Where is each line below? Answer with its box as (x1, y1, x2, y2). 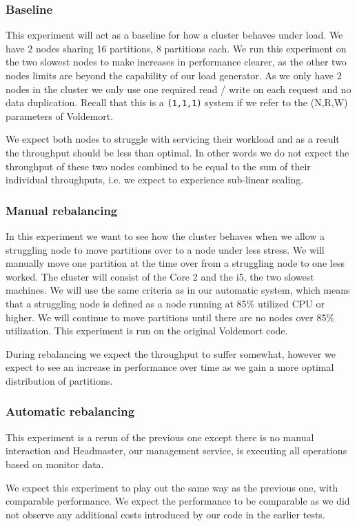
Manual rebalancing (6, 201, 118, 219)
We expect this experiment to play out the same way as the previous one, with (6, 480, 338, 494)
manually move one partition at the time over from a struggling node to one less (6, 256, 345, 270)
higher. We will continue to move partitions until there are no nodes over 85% (6, 310, 335, 324)
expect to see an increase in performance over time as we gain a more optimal (6, 360, 334, 374)
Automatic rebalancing (6, 403, 135, 420)
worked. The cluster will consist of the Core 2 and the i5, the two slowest (6, 269, 314, 283)
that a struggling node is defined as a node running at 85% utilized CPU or (6, 296, 325, 310)
